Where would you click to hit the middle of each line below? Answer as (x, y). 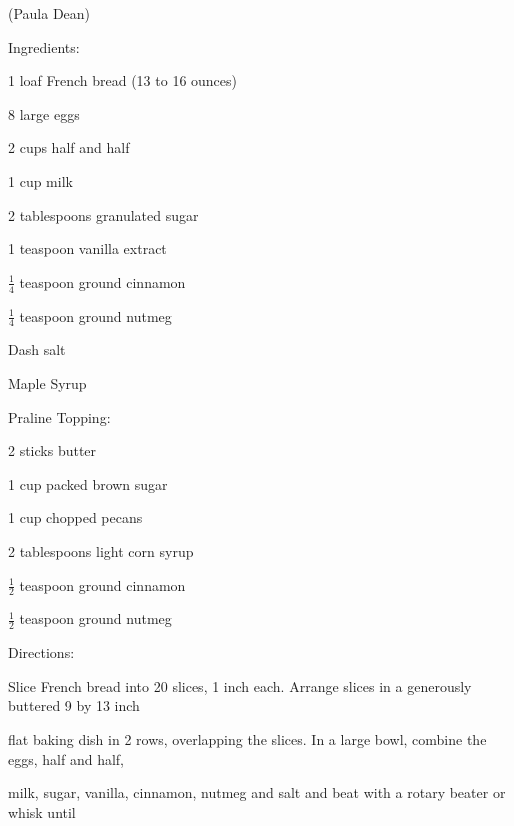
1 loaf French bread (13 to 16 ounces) (123, 80)
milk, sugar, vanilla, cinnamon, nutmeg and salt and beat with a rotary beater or (257, 792)
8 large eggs (44, 113)
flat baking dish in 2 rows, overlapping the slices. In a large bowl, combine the (247, 739)
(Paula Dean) (49, 13)
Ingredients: (44, 46)
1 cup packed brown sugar (88, 483)
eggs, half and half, (66, 758)
